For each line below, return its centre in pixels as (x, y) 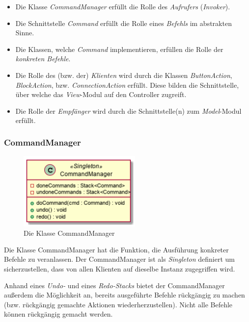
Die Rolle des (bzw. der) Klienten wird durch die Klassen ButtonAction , (124, 75)
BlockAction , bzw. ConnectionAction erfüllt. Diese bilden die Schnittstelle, (127, 85)
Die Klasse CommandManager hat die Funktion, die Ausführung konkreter (116, 249)
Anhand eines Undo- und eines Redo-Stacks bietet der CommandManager (114, 285)
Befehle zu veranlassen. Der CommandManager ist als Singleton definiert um (120, 259)
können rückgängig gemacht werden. (58, 314)
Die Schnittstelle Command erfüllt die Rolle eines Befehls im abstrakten (124, 23)
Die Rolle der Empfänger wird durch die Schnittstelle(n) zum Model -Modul (128, 111)
